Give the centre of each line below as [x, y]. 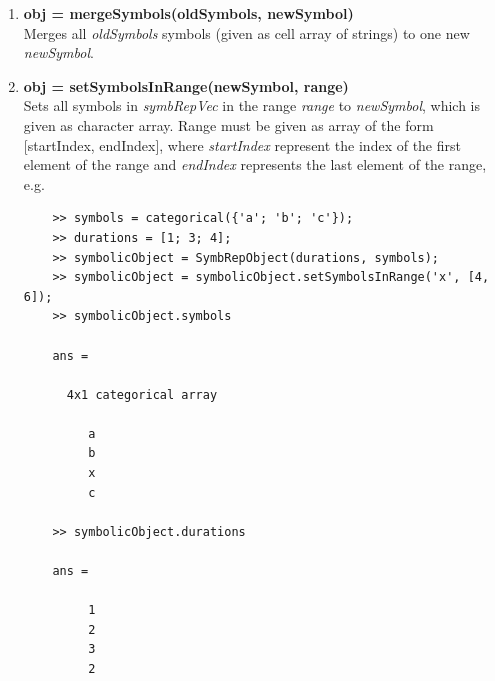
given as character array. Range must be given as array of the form [228, 124]
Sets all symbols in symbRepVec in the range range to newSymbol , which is [252, 105]
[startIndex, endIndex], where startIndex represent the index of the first [242, 144]
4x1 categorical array [142, 394]
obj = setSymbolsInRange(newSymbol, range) [186, 85]
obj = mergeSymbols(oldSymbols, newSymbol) [188, 13]
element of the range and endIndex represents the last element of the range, [255, 164]
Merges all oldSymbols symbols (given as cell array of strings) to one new [246, 32]
